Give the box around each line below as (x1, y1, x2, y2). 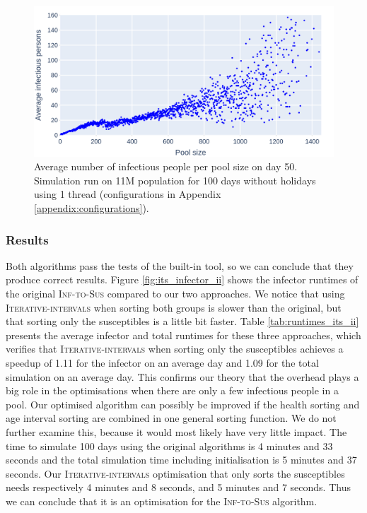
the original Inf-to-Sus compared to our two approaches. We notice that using (6, 286, 345, 301)
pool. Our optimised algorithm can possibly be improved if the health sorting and (6, 396, 360, 411)
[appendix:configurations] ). (34, 201, 149, 216)
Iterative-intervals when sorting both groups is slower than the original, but (6, 300, 342, 314)
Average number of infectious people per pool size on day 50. (34, 159, 298, 174)
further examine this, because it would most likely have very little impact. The (6, 424, 347, 439)
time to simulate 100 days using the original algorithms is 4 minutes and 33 (6, 438, 333, 453)
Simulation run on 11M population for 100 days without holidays (34, 172, 316, 187)
